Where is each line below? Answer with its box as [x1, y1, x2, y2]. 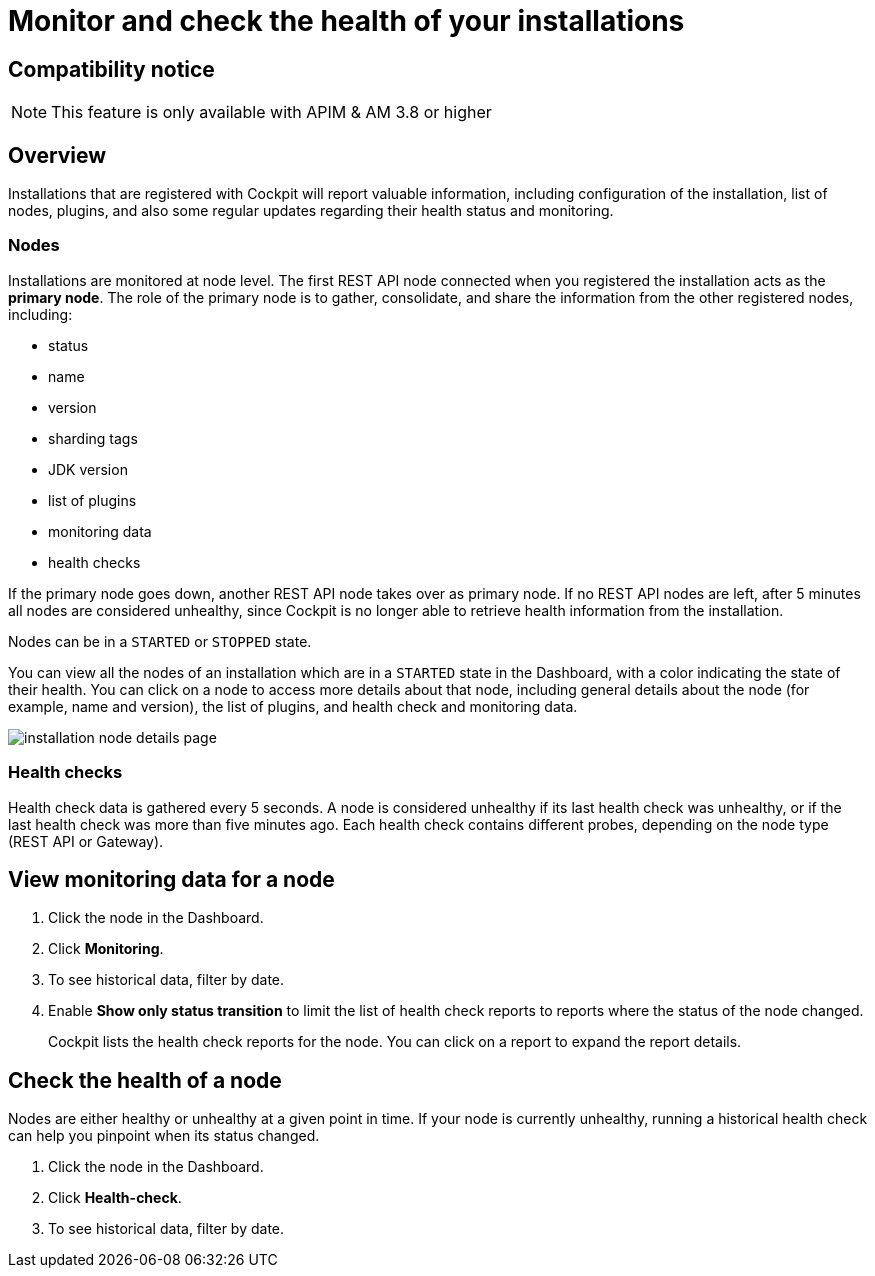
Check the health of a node [8, 1067, 282, 1093]
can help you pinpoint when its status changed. [8, 1127, 320, 1145]
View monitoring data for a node [8, 866, 335, 892]
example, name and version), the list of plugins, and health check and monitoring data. [8, 697, 578, 715]
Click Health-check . [48, 1189, 182, 1207]
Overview [8, 142, 107, 168]
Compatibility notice [8, 56, 215, 82]
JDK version [48, 460, 128, 478]
